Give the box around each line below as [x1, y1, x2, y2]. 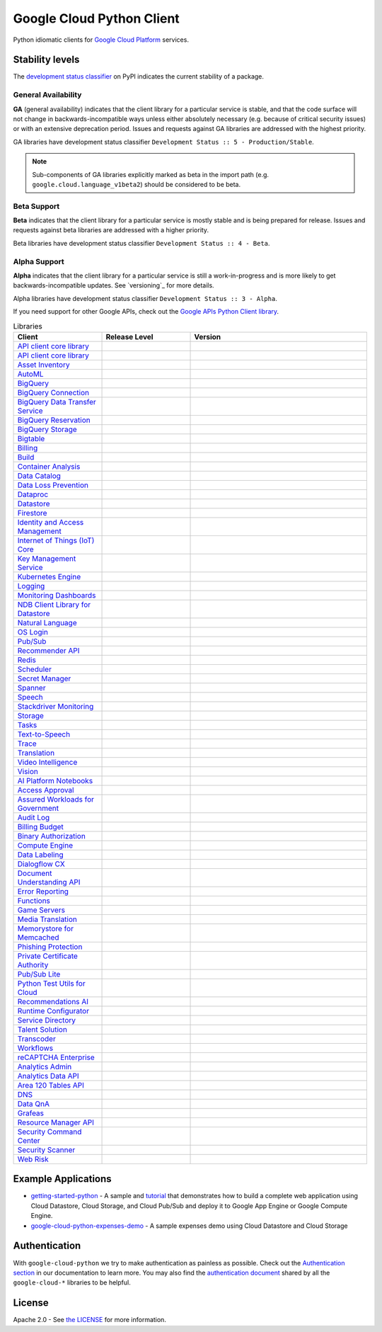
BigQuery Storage [17, 424, 77, 434]
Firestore [17, 508, 47, 518]
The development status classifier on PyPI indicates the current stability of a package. [13, 72, 265, 81]
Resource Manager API [17, 1117, 95, 1127]
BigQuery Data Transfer [17, 397, 97, 406]
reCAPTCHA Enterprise [17, 1052, 95, 1062]
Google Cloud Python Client [13, 11, 180, 26]
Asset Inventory [17, 360, 70, 370]
